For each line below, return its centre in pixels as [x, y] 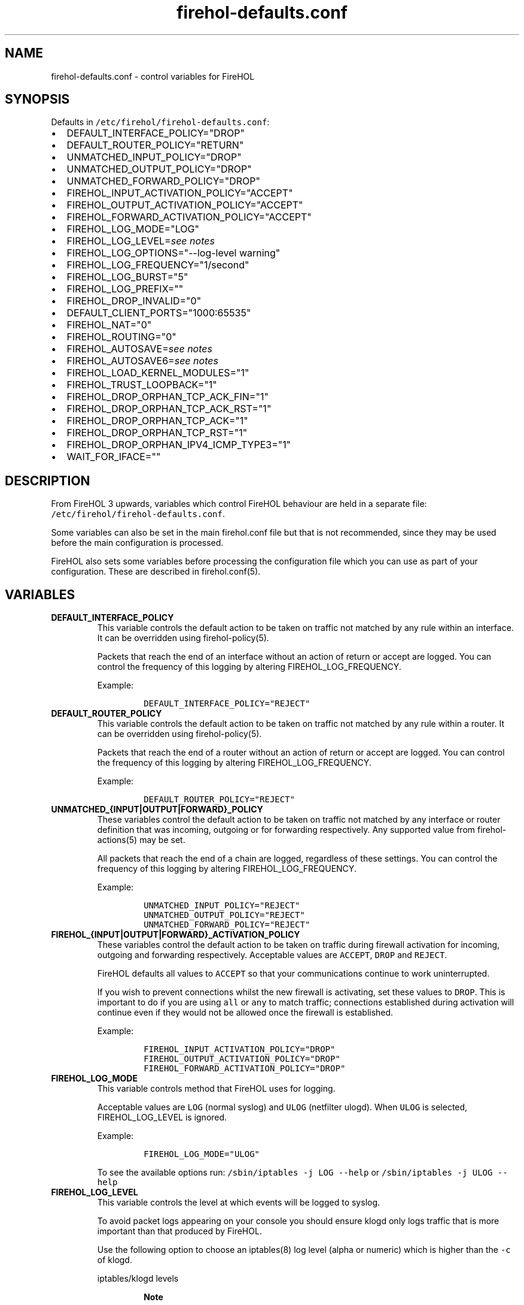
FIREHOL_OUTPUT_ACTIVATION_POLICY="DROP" [242, 1059]
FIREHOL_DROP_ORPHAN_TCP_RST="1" [157, 433]
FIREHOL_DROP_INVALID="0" [134, 301]
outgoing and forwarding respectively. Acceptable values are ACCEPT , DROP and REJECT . [272, 955]
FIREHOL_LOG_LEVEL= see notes [141, 241]
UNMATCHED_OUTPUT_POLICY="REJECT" [224, 915]
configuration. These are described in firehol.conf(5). [156, 572]
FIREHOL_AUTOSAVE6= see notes [142, 361]
